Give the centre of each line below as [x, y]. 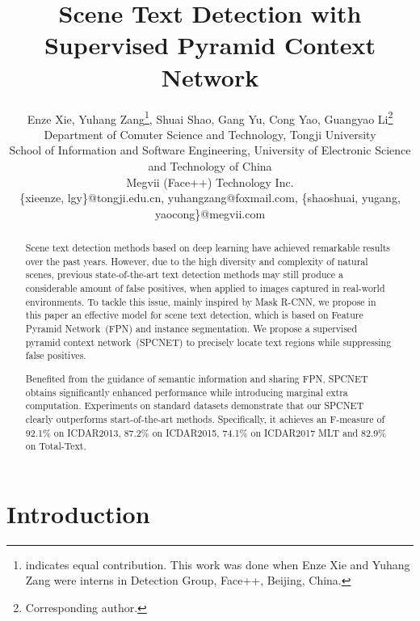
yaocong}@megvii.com [210, 213]
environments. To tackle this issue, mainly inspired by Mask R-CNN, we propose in [201, 301]
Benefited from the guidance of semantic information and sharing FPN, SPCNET [197, 378]
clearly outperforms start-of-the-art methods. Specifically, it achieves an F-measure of [205, 418]
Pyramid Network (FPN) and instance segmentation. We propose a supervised [191, 329]
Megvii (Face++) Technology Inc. [210, 182]
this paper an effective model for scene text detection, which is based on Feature [194, 315]
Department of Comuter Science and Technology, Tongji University [210, 134]
